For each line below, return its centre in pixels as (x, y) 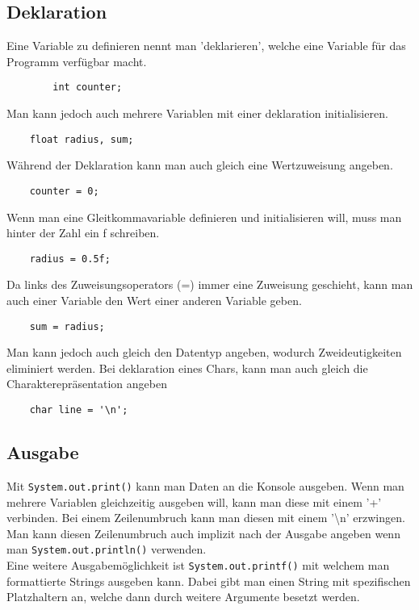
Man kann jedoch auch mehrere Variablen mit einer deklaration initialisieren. (197, 113)
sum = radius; (67, 326)
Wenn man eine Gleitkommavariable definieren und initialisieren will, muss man (204, 217)
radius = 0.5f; (70, 259)
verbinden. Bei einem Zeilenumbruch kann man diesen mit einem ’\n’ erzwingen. (206, 518)
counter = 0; (64, 191)
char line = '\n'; (79, 410)
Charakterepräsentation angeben (87, 384)
